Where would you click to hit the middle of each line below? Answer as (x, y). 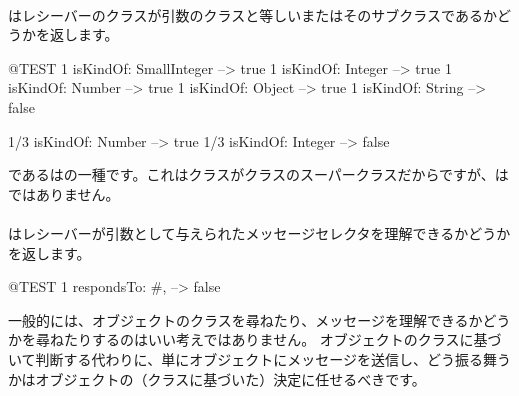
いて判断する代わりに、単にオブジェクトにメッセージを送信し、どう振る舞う (259, 358)
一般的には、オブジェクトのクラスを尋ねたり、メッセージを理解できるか (245, 319)
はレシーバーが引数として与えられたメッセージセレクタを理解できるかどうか (259, 232)
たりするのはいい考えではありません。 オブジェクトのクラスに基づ (282, 339)
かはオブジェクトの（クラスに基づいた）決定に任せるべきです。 (217, 378)
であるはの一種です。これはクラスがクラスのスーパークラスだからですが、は (258, 174)
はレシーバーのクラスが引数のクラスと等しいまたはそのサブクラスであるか (252, 14)
